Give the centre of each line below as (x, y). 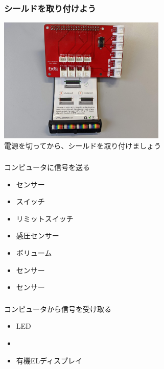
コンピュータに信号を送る (47, 167)
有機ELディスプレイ (49, 360)
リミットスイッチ (45, 218)
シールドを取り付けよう (50, 8)
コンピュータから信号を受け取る (58, 309)
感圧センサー (38, 236)
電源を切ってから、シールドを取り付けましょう (83, 145)
